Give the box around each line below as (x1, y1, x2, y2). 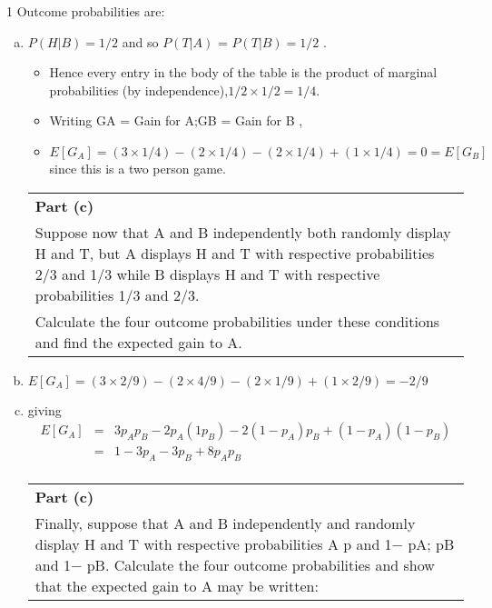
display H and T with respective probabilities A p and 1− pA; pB (34, 533, 455, 555)
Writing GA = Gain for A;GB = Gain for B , (49, 111, 303, 130)
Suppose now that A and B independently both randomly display (34, 221, 451, 243)
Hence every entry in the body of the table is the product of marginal (49, 63, 438, 82)
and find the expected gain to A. (34, 331, 242, 353)
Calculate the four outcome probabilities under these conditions (34, 310, 440, 332)
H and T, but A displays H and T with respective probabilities (34, 242, 435, 264)
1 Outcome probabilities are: (6, 2, 165, 20)
